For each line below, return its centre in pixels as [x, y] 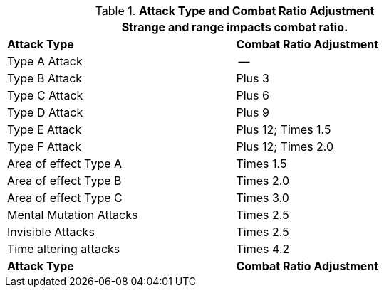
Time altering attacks [64, 249]
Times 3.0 [263, 198]
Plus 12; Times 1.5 [284, 129]
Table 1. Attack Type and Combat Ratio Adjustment [235, 11]
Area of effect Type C [65, 198]
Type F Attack [45, 146]
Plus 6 [253, 95]
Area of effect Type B [64, 181]
